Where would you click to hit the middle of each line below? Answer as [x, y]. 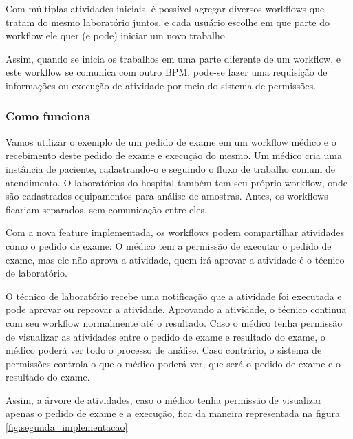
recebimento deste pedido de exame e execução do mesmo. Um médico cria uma [174, 155]
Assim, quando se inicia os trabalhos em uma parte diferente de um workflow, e [173, 58]
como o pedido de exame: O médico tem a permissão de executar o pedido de [169, 245]
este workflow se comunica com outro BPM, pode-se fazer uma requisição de [167, 72]
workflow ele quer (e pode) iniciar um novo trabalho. [117, 35]
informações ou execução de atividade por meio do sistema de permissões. [161, 85]
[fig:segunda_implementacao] [67, 427]
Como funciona [48, 116]
